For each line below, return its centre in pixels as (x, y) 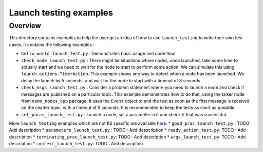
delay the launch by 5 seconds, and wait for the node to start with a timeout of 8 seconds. (111, 80)
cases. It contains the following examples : (52, 45)
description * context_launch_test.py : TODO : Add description (76, 144)
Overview (25, 26)
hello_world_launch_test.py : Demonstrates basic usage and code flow (98, 54)
